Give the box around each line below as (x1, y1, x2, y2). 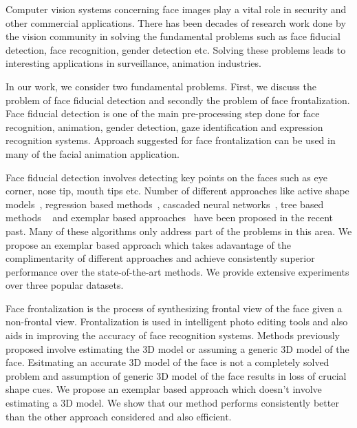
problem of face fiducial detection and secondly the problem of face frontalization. (6, 92, 350, 107)
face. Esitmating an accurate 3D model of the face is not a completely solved (6, 355, 329, 369)
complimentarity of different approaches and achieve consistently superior (6, 251, 315, 265)
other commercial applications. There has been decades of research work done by (6, 15, 346, 30)
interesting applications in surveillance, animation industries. (6, 56, 261, 70)
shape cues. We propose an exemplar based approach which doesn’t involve (6, 382, 322, 396)
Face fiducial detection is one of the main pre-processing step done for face (6, 106, 320, 121)
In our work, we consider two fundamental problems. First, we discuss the (6, 79, 316, 93)
